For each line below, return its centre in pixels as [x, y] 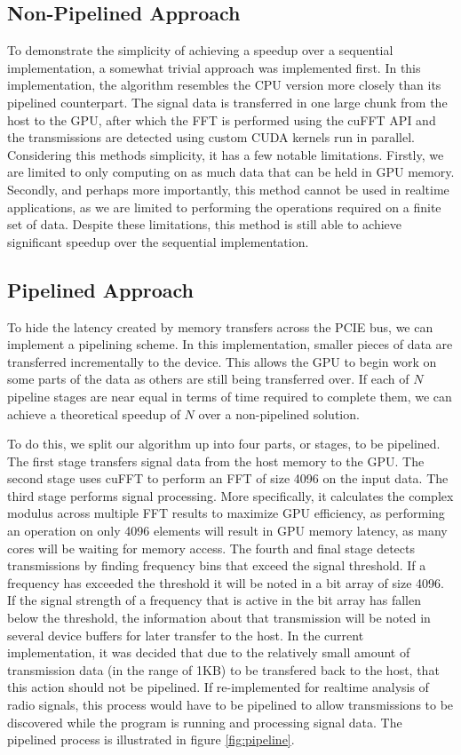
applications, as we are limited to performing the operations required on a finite [224, 207]
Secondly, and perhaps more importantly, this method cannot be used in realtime [228, 189]
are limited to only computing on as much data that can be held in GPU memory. [231, 172]
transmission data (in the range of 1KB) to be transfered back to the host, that [223, 669]
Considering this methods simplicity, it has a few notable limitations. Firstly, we [226, 154]
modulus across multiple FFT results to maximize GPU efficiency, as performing [226, 513]
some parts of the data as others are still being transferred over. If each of [208, 379]
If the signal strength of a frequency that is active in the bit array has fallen [214, 600]
